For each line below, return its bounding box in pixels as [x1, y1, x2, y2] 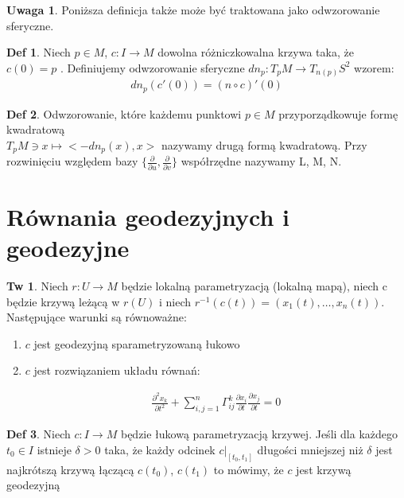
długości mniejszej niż [257, 441, 363, 457]
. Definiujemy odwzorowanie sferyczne [60, 59, 245, 76]
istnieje [37, 441, 72, 457]
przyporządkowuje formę [278, 105, 398, 122]
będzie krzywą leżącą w [6, 293, 120, 309]
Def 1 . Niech [6, 44, 71, 60]
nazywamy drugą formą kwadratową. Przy [161, 136, 367, 153]
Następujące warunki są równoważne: [6, 309, 187, 325]
